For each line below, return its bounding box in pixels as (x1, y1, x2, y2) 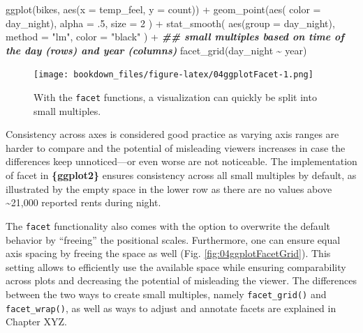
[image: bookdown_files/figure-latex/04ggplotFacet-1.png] (34, 70, 313, 80)
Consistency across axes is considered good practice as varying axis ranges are (6, 127, 339, 141)
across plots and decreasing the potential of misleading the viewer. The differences (6, 273, 357, 288)
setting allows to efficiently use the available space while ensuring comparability (6, 259, 346, 274)
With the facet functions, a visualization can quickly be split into (34, 90, 317, 104)
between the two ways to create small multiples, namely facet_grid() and (6, 286, 327, 301)
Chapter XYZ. (6, 314, 67, 329)
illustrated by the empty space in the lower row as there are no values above (6, 181, 332, 196)
